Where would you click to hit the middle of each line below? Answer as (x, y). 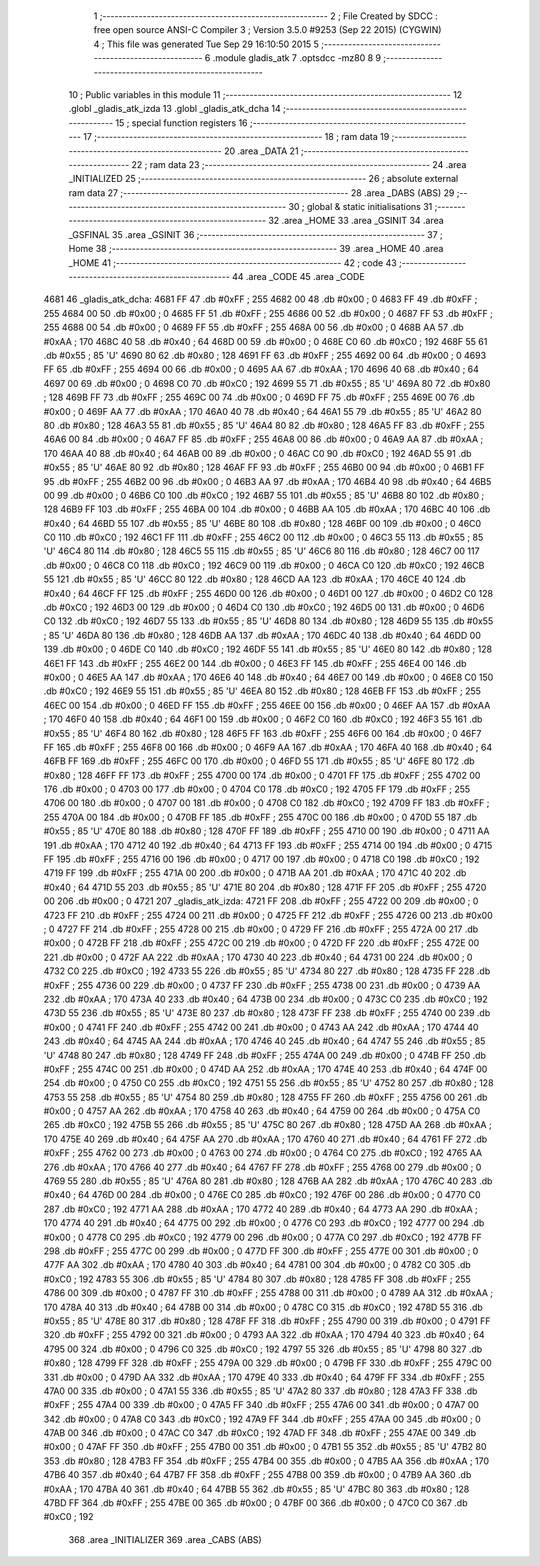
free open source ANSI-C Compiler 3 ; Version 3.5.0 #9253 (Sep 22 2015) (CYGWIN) (267, 30)
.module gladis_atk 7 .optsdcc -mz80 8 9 (297, 58)
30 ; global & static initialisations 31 (360, 207)
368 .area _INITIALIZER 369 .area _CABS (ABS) (165, 1539)
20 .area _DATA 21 (261, 151)
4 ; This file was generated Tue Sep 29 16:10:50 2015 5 (206, 44)
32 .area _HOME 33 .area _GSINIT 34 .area (356, 221)
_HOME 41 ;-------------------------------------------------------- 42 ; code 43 (232, 262)
